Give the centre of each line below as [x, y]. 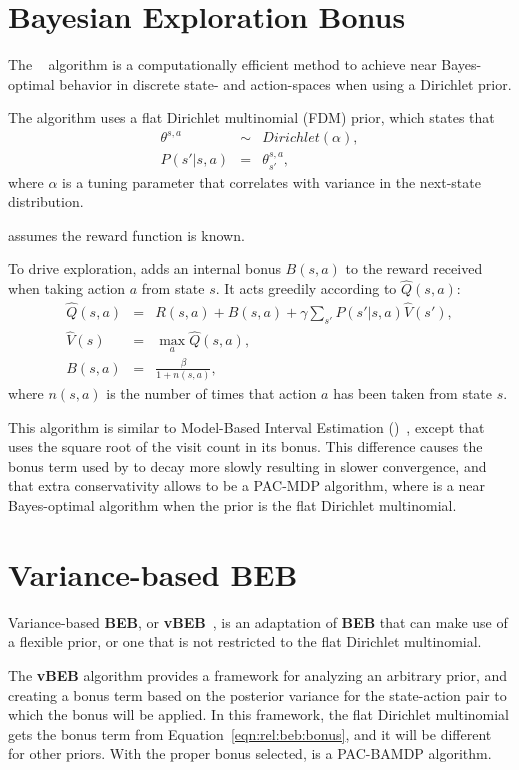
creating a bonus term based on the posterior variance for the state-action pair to [257, 694]
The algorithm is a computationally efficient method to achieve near [222, 64]
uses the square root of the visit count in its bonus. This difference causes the [245, 446]
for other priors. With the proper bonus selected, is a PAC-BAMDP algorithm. [250, 753]
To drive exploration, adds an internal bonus [144, 268]
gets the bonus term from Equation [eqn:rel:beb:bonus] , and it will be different [250, 733]
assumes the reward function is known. [126, 234]
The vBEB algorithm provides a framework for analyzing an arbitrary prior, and [258, 674]
